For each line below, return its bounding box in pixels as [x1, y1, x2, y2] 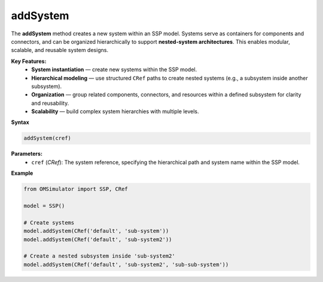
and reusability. [31, 99, 69, 107]
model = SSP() [23, 202, 65, 209]
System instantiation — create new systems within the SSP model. [31, 66, 197, 73]
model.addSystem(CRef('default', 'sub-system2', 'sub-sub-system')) [23, 261, 229, 268]
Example [11, 169, 33, 177]
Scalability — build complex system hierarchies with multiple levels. [31, 108, 200, 115]
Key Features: [11, 57, 47, 65]
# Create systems [23, 219, 75, 226]
